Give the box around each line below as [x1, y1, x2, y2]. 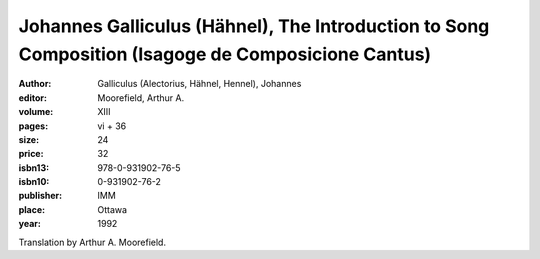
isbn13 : [18, 161, 50, 174]
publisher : [18, 190, 63, 202]
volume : [18, 106, 54, 118]
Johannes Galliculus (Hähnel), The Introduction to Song [18, 15, 490, 37]
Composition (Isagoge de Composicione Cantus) [18, 43, 432, 65]
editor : [18, 91, 47, 104]
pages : [18, 120, 49, 132]
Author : [18, 78, 52, 90]
